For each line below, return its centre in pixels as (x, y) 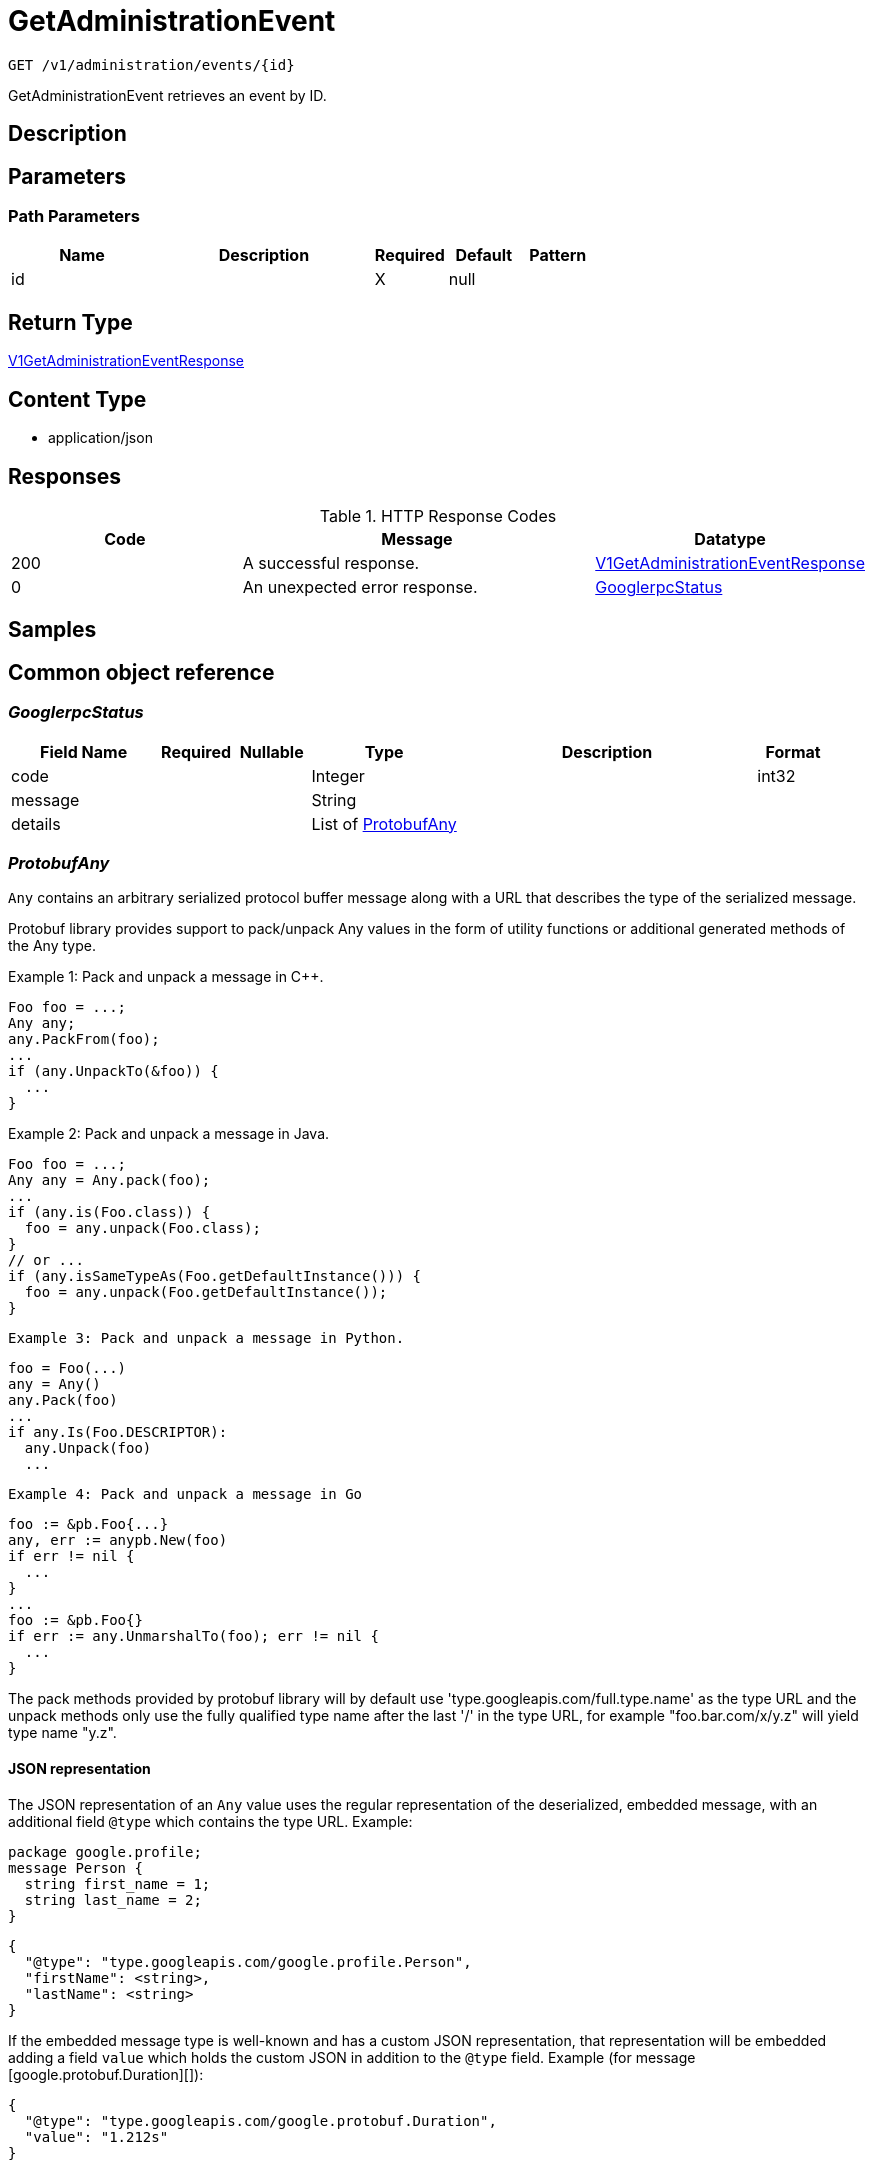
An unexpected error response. (360, 586)
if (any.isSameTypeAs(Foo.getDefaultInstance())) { (215, 1276)
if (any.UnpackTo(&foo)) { (113, 1071)
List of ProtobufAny (384, 823)
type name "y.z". (62, 1733)
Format (793, 751)
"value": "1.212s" (96, 2136)
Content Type (77, 399)
